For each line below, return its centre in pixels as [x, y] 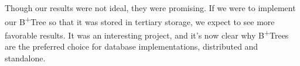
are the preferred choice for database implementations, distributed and [132, 46]
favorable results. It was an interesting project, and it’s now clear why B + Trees [147, 34]
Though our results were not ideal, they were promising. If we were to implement [150, 8]
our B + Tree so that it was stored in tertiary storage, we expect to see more [140, 20]
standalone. [25, 58]
